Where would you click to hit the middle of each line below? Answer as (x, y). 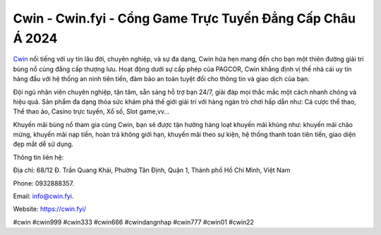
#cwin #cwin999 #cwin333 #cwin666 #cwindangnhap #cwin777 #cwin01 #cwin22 (133, 222)
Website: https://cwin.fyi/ (50, 209)
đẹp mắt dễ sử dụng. (43, 144)
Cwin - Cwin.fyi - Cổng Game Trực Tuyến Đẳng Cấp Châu (185, 18)
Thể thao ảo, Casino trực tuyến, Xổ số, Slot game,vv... (91, 112)
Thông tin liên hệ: (38, 157)
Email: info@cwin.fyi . (43, 196)
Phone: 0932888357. (43, 183)
